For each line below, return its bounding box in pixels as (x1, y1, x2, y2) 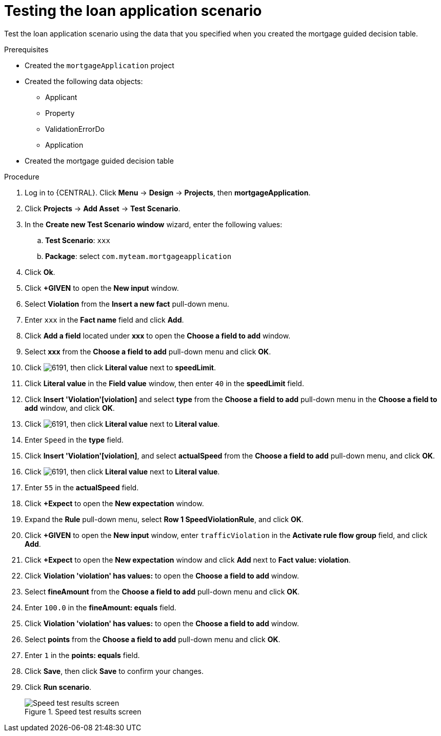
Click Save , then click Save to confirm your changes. (25, 666, 204, 675)
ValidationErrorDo (45, 124, 105, 133)
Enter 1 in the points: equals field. (25, 650, 140, 660)
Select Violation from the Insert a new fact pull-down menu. (25, 299, 229, 308)
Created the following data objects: (25, 76, 143, 86)
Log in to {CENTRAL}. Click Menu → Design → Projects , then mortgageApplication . (25, 188, 311, 197)
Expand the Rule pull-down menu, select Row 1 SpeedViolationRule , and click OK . (25, 514, 304, 524)
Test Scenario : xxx (45, 235, 110, 245)
